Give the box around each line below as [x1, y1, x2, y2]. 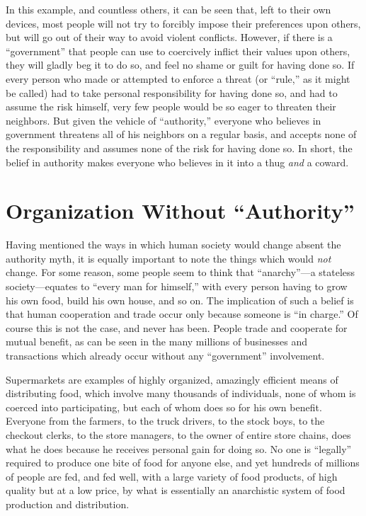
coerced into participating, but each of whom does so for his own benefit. [6, 399, 322, 414]
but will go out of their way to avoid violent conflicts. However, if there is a [6, 30, 333, 45]
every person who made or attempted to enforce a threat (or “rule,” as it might [6, 71, 350, 86]
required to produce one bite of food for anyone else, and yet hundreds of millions [6, 455, 360, 470]
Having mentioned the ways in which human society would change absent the [6, 237, 341, 252]
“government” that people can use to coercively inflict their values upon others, [6, 43, 350, 58]
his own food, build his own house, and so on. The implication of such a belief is [6, 292, 354, 307]
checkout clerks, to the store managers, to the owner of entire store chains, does [6, 427, 351, 442]
